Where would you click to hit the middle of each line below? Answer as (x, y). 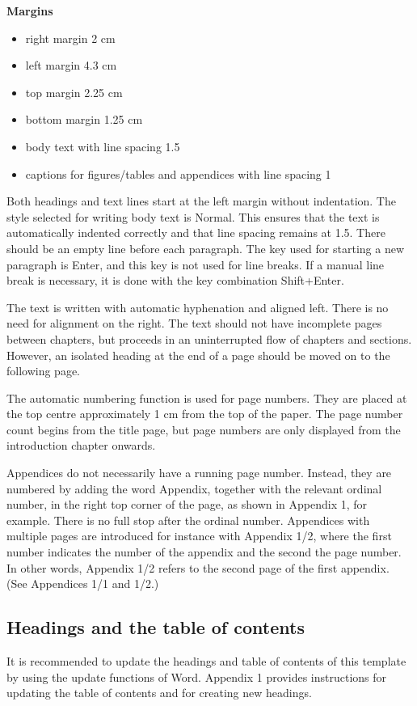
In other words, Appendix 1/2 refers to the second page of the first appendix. (198, 567)
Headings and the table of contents (156, 627)
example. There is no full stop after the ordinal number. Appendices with (188, 520)
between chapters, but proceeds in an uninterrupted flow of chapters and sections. (209, 338)
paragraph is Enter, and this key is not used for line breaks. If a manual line (196, 264)
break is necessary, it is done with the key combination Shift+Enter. (175, 280)
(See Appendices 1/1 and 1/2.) (83, 583)
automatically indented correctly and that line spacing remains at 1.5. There (196, 233)
